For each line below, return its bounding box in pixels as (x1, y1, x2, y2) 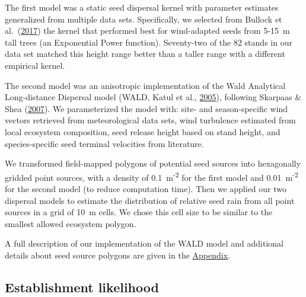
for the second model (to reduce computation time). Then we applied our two (5, 182, 287, 194)
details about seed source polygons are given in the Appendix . (5, 248, 230, 261)
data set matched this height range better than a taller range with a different (5, 47, 285, 60)
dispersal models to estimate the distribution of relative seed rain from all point (5, 194, 295, 206)
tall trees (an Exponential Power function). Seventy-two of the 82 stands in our (5, 36, 292, 48)
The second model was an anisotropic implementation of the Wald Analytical (5, 79, 286, 91)
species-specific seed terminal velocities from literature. (5, 137, 204, 149)
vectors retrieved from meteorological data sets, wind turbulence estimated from (5, 114, 296, 126)
